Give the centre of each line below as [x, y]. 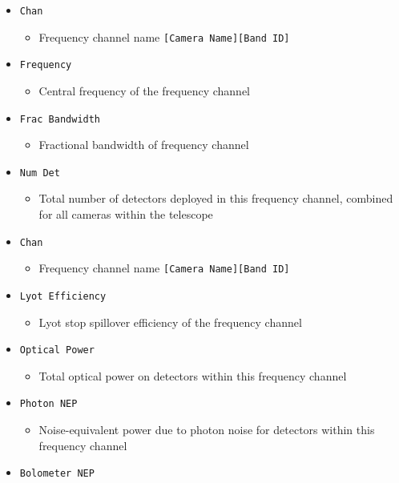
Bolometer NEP [57, 474]
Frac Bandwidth [60, 119]
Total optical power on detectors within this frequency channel [193, 375]
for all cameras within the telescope [126, 214]
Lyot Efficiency [63, 296]
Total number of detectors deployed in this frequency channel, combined [216, 198]
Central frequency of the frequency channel [145, 90]
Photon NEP [48, 404]
